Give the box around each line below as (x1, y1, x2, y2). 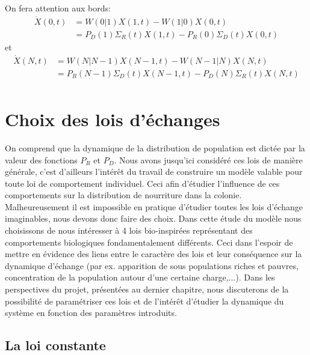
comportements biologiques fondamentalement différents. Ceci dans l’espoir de (5, 235, 293, 248)
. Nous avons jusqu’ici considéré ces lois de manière (114, 153, 303, 166)
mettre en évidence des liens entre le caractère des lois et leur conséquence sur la (5, 247, 302, 260)
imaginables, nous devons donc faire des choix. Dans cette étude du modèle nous (5, 212, 302, 225)
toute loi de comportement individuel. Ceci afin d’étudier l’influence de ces (5, 177, 280, 189)
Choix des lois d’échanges (5, 106, 220, 131)
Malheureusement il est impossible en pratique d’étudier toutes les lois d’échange (5, 200, 303, 213)
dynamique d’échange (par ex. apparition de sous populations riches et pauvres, (5, 259, 299, 272)
